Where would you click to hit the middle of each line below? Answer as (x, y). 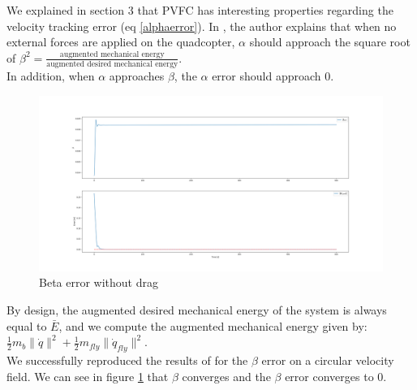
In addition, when (51, 76)
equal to (27, 325)
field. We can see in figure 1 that (88, 376)
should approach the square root (330, 42)
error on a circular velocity (328, 360)
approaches (137, 76)
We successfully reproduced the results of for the (127, 360)
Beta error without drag (99, 282)
